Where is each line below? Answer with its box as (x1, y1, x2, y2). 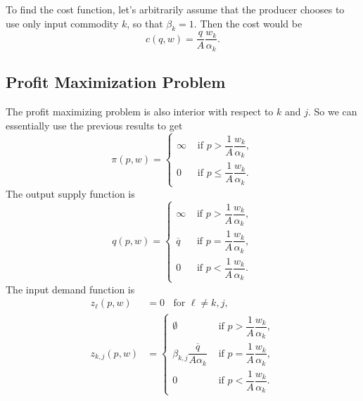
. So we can (308, 104, 357, 119)
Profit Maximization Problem (6, 71, 226, 93)
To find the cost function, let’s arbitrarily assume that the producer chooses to (6, 2, 345, 16)
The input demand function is (6, 281, 135, 296)
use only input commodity (6, 15, 119, 30)
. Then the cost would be (193, 15, 302, 30)
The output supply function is (6, 186, 135, 200)
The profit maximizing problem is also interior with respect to (6, 104, 274, 119)
